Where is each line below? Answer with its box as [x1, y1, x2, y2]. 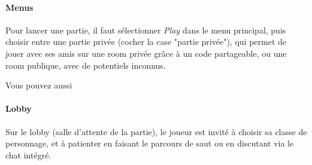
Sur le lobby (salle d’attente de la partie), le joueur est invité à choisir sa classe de [5, 125, 307, 137]
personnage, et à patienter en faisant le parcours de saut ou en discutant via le [5, 137, 294, 149]
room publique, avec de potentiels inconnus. [5, 59, 166, 71]
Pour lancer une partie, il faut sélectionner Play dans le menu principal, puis [5, 23, 286, 36]
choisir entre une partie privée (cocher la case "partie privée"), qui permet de [5, 35, 287, 48]
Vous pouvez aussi [5, 79, 72, 91]
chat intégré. [5, 148, 52, 161]
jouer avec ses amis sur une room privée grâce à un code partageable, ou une [5, 47, 287, 59]
